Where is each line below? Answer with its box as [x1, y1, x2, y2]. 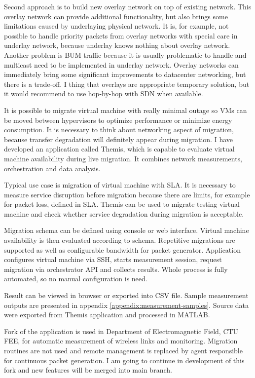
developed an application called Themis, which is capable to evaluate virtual [4, 144, 235, 154]
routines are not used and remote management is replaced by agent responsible [4, 345, 243, 355]
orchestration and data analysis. [4, 163, 101, 173]
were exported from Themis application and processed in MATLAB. [4, 309, 210, 320]
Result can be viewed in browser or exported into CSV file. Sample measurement [4, 290, 249, 301]
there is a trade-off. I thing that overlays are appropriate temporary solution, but [4, 78, 250, 89]
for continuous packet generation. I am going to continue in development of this [4, 355, 245, 365]
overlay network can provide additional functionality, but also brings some [4, 11, 228, 21]
